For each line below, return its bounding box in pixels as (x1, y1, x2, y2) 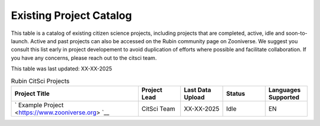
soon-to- (285, 30, 308, 37)
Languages (268, 86, 301, 94)
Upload (184, 93, 205, 101)
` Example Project (14, 101, 64, 109)
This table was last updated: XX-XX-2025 (11, 65, 113, 72)
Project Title (14, 89, 50, 98)
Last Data (184, 86, 212, 94)
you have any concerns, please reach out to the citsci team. (11, 54, 157, 62)
